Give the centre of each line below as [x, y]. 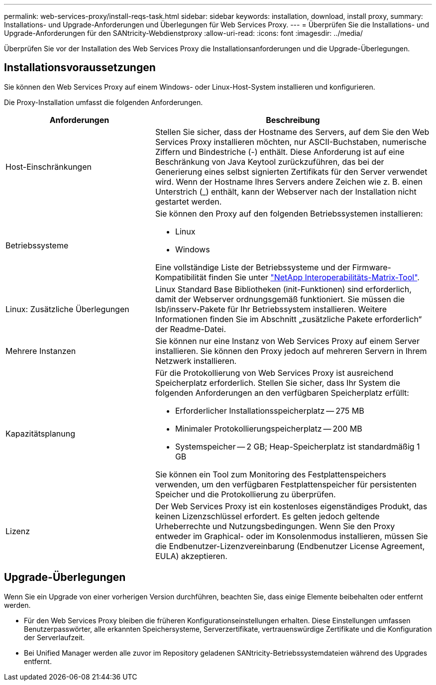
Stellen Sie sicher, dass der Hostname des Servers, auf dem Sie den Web [292, 132]
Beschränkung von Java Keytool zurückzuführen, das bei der [270, 162]
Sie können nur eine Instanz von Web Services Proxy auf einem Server [287, 341]
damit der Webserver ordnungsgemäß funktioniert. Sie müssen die [280, 299]
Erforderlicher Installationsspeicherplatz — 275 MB [270, 410]
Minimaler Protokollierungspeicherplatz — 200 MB [269, 428]
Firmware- [372, 267]
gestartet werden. [188, 201]
